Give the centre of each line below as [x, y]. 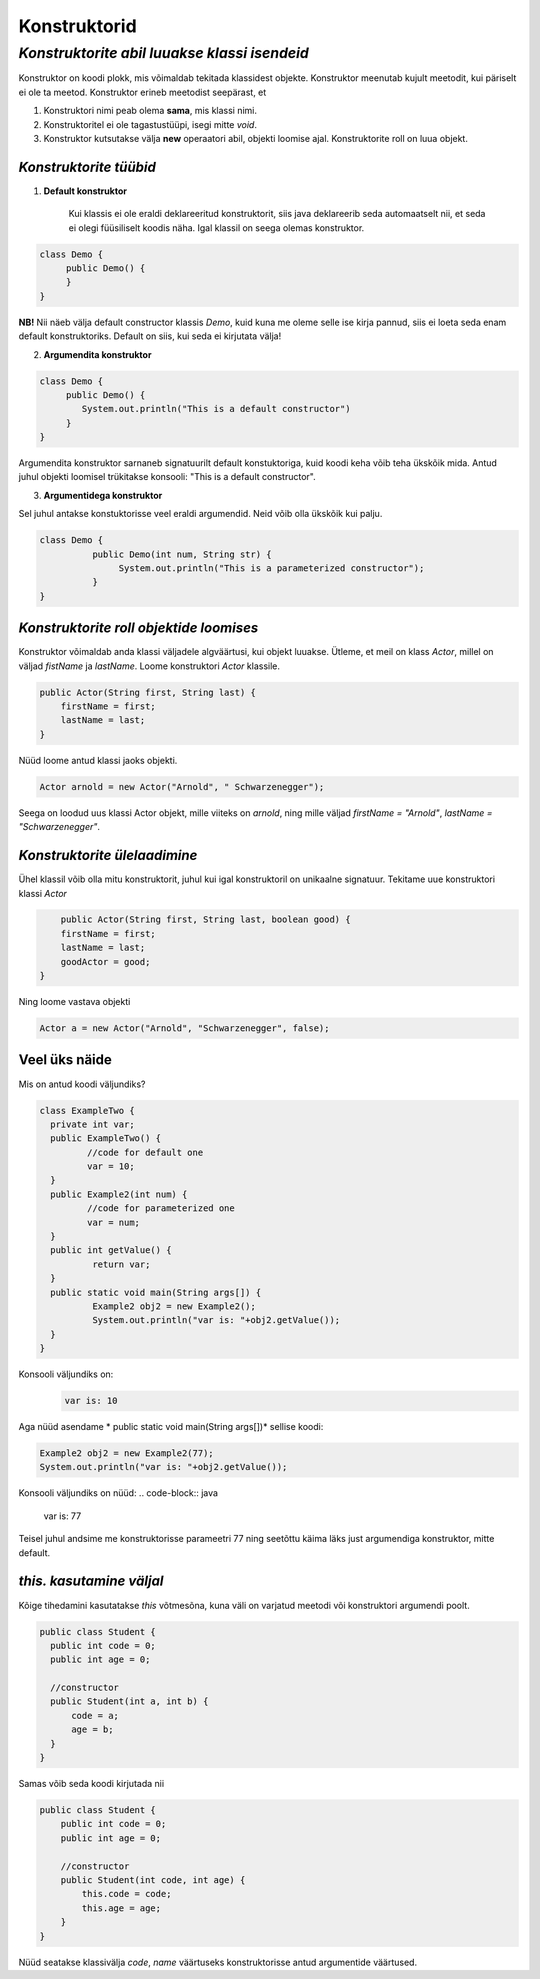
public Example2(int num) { [119, 1194]
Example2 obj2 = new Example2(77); [126, 1453]
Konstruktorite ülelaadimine [108, 855]
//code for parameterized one [160, 1208]
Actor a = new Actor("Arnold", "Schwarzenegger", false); [184, 1028]
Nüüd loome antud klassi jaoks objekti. [98, 760]
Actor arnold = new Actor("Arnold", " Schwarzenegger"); [182, 786]
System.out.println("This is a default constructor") [216, 409]
